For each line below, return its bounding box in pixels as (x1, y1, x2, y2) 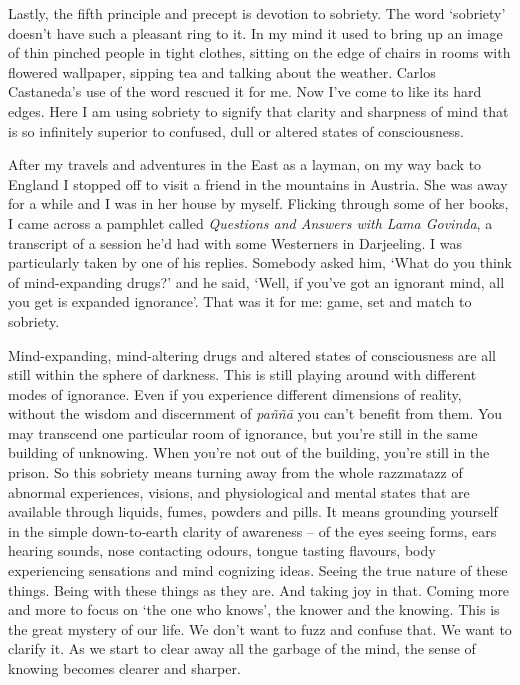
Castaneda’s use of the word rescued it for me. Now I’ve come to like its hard (8, 81, 482, 102)
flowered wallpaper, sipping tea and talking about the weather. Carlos (8, 61, 436, 82)
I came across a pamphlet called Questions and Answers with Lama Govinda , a (8, 212, 493, 233)
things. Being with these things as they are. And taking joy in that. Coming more (8, 579, 510, 600)
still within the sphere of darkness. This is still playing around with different (8, 364, 477, 385)
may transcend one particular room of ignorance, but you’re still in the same (8, 422, 478, 443)
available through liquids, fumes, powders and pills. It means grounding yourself (8, 501, 498, 522)
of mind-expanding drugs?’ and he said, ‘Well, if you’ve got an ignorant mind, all (8, 271, 505, 292)
